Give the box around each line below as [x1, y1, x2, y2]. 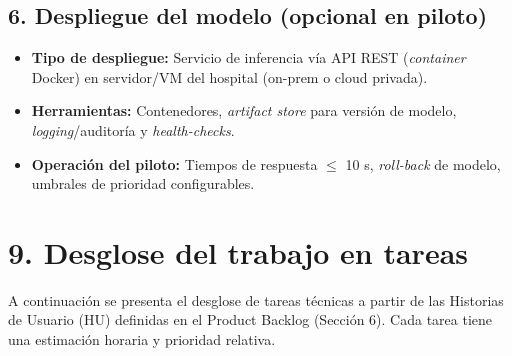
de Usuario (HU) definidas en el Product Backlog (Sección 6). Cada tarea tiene [8, 309, 493, 330]
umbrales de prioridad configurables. [31, 173, 255, 194]
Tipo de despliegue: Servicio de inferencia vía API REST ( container [31, 47, 466, 68]
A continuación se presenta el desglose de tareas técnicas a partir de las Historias [8, 289, 504, 310]
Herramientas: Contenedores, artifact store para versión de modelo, [31, 100, 457, 121]
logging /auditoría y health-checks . [31, 119, 235, 140]
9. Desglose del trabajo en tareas [8, 231, 469, 272]
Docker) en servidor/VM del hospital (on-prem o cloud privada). [31, 66, 428, 87]
